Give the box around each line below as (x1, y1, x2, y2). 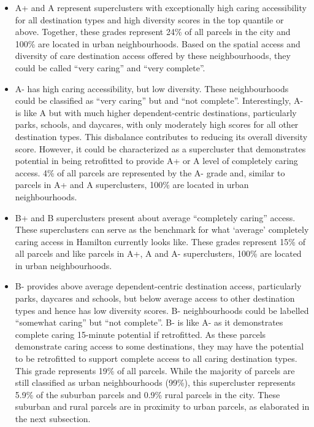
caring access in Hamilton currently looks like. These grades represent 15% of (15, 235, 305, 248)
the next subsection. (15, 412, 91, 425)
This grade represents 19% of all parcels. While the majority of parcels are (15, 364, 295, 377)
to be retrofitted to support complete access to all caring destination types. (15, 352, 297, 365)
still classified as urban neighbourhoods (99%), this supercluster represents (15, 376, 296, 389)
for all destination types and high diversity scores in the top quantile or (15, 13, 284, 26)
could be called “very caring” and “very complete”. (15, 61, 205, 74)
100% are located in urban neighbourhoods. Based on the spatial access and (15, 37, 301, 50)
